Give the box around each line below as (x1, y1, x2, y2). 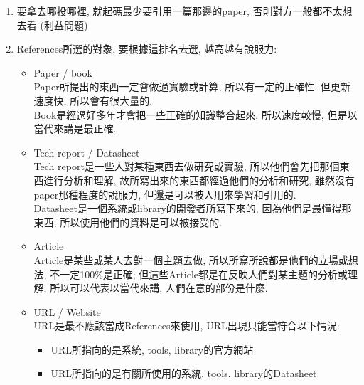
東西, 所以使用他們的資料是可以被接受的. (33, 214, 223, 229)
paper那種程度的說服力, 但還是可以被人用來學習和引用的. (33, 186, 296, 201)
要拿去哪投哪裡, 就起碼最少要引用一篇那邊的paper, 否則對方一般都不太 (16, 4, 343, 18)
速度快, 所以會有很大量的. (33, 93, 153, 107)
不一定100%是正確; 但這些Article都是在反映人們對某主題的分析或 (50, 266, 348, 281)
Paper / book (33, 65, 92, 80)
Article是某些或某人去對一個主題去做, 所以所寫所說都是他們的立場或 (33, 252, 348, 267)
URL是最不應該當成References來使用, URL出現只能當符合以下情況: (33, 318, 340, 333)
